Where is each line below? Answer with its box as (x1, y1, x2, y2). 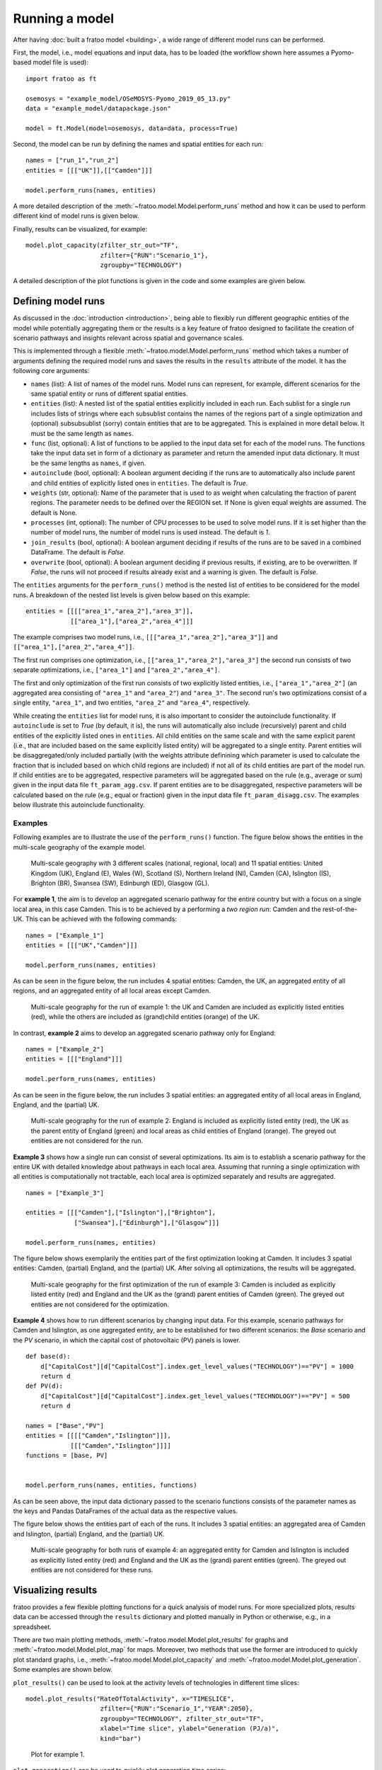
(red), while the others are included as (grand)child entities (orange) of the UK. (30, 1012, 260, 1021)
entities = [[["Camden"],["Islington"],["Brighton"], (25, 1209, 216, 1217)
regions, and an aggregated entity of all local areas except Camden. (13, 986, 212, 995)
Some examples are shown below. (13, 1665, 113, 1674)
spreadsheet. (13, 1622, 52, 1631)
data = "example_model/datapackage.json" (25, 104, 171, 113)
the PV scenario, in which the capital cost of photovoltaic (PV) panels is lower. (13, 1335, 241, 1344)
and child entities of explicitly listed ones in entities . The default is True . (30, 479, 248, 487)
